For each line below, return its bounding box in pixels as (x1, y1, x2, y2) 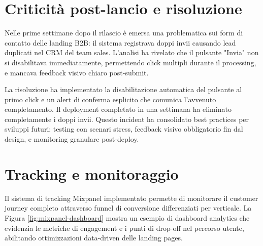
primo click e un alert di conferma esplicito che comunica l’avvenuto (5, 94, 216, 104)
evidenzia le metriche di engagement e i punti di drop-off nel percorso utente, (5, 222, 244, 233)
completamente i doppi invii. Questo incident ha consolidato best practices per (5, 113, 249, 124)
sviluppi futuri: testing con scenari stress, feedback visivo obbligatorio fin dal (5, 124, 243, 134)
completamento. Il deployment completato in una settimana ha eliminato (5, 104, 232, 114)
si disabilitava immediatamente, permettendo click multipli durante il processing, (5, 57, 256, 67)
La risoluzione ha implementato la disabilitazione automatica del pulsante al (5, 84, 242, 95)
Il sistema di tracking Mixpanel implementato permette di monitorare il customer (5, 192, 258, 203)
